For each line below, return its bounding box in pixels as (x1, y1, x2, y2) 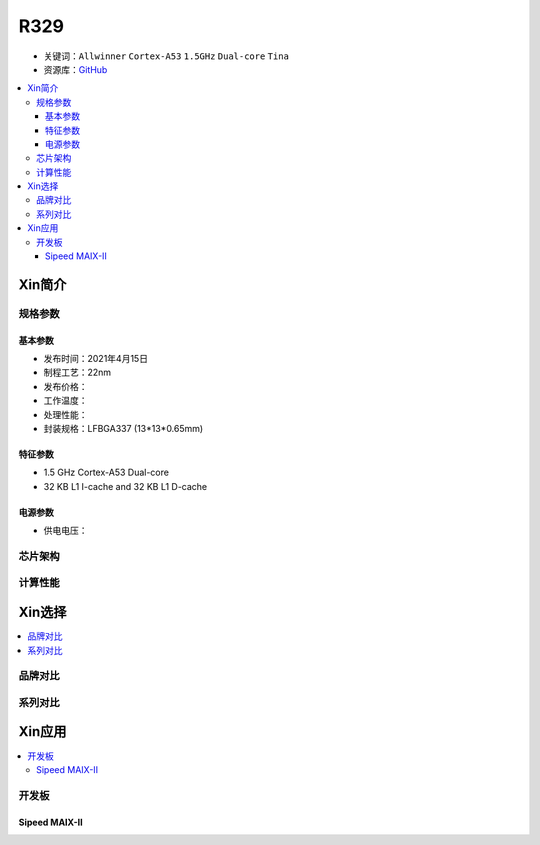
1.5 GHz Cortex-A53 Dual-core (43, 466, 170, 479)
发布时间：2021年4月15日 (43, 352, 149, 364)
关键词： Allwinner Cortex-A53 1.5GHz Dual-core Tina (43, 50, 290, 62)
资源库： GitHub (43, 63, 108, 75)
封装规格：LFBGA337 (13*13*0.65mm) (43, 422, 204, 434)
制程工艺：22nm (43, 366, 112, 379)
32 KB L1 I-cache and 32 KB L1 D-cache (43, 480, 208, 492)
